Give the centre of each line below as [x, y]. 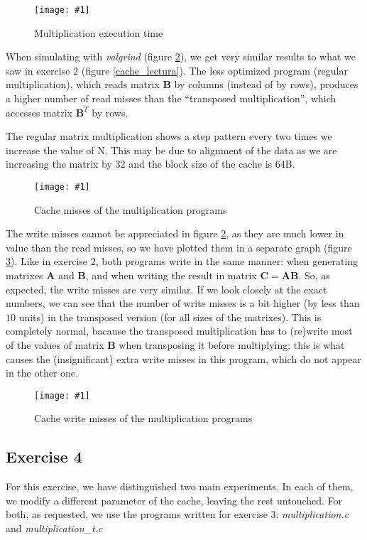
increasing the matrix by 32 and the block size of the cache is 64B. [150, 164]
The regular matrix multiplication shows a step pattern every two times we [169, 136]
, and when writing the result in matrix [171, 275]
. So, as [314, 275]
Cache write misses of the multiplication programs [143, 418]
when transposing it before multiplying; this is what [232, 345]
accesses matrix [39, 112]
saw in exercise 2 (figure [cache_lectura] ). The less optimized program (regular [177, 70]
